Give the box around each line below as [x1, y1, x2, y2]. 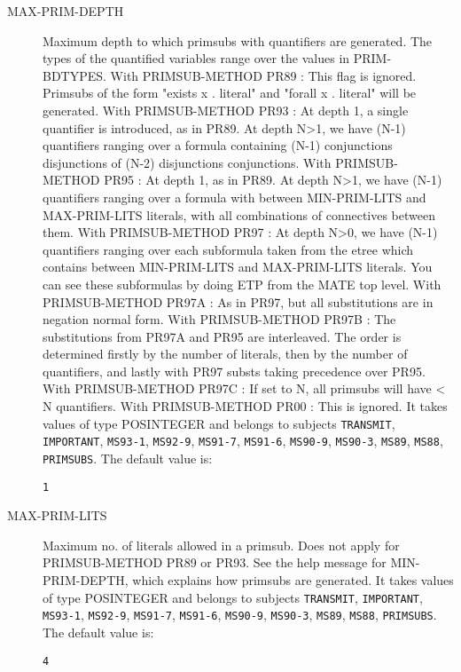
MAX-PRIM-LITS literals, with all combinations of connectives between [43, 205, 436, 224]
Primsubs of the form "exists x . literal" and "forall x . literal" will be [43, 83, 417, 102]
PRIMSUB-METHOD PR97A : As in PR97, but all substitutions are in [43, 292, 434, 311]
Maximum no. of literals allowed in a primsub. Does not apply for [43, 535, 400, 554]
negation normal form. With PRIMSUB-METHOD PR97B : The [43, 310, 396, 328]
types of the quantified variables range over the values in [43, 49, 350, 67]
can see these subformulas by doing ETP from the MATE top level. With [43, 274, 441, 293]
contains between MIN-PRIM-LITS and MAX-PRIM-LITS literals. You [43, 257, 433, 276]
